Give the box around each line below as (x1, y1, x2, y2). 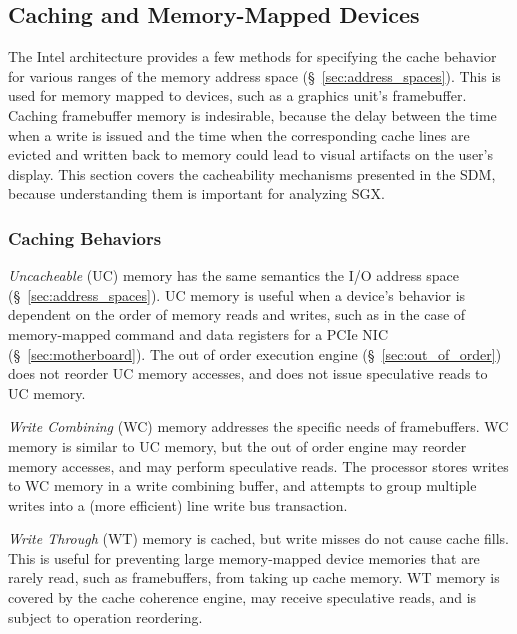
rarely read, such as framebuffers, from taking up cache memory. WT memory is (8, 567, 500, 588)
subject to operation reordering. (8, 606, 203, 627)
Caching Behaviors (8, 225, 162, 250)
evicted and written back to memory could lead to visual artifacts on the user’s (8, 144, 494, 165)
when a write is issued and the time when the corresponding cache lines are (8, 124, 470, 145)
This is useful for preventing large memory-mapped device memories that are (8, 547, 480, 568)
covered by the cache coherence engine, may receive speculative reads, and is (8, 587, 477, 608)
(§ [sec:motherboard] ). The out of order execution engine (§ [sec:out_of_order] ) (8, 343, 502, 364)
